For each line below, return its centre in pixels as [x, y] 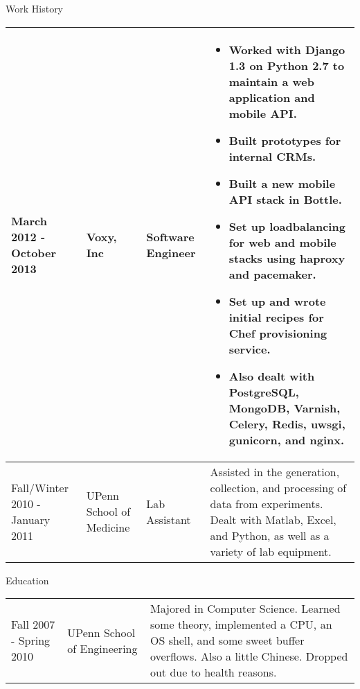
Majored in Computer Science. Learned [245, 609]
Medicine [108, 527]
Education [27, 580]
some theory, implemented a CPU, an [241, 625]
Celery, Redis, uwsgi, [287, 424]
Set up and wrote [277, 301]
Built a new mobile [282, 183]
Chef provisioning [278, 333]
